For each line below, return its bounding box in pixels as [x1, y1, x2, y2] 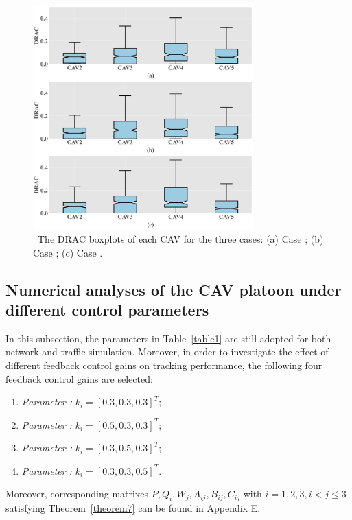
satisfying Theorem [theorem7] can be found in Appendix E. [5, 501, 261, 515]
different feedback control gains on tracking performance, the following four [5, 357, 322, 372]
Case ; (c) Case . [33, 245, 103, 259]
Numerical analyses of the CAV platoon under [5, 279, 342, 300]
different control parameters [5, 298, 209, 320]
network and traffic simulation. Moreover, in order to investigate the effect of [5, 344, 329, 359]
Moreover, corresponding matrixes [5, 486, 149, 501]
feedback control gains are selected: [5, 371, 153, 386]
